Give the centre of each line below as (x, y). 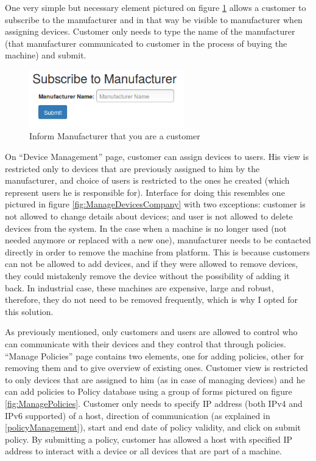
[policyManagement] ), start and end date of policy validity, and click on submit (153, 427)
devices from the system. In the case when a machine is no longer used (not (146, 228)
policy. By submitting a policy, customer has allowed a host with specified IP (149, 439)
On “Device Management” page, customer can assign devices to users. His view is (157, 157)
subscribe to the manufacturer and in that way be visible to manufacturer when (154, 19)
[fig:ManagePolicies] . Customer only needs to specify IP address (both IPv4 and (154, 403)
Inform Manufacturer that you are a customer (115, 136)
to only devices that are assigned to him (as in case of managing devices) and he (155, 379)
